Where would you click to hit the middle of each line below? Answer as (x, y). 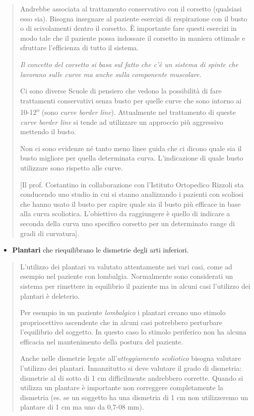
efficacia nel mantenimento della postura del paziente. (102, 341)
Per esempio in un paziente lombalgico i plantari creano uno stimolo (123, 312)
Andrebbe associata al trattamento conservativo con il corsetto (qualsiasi (131, 8)
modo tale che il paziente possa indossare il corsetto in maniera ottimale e (132, 38)
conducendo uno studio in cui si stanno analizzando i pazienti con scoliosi (132, 194)
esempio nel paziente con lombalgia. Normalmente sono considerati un (127, 276)
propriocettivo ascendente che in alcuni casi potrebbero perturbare (121, 322)
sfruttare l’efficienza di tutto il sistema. (79, 47)
